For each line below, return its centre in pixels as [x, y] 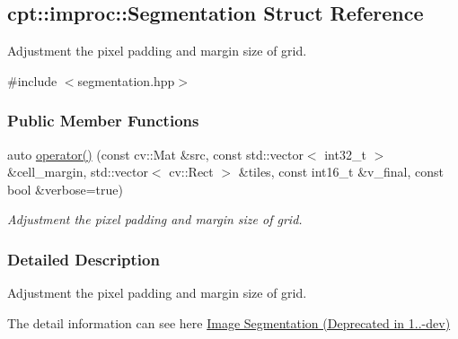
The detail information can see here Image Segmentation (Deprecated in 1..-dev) [229, 322]
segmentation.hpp [126, 80]
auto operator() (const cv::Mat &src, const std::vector [155, 154]
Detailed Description [84, 259]
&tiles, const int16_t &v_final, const [341, 172]
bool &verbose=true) [65, 189]
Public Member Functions [103, 121]
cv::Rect [191, 172]
